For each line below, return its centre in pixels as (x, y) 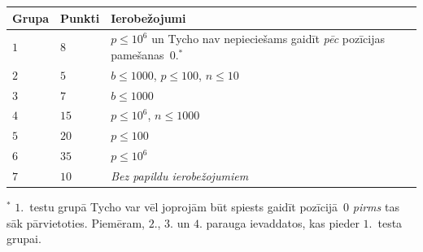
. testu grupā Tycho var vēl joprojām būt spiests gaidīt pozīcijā (179, 207)
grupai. (24, 239)
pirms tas (376, 207)
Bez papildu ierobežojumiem (180, 176)
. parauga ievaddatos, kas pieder (279, 222)
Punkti (80, 17)
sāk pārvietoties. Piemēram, (76, 222)
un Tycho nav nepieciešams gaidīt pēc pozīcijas (268, 39)
